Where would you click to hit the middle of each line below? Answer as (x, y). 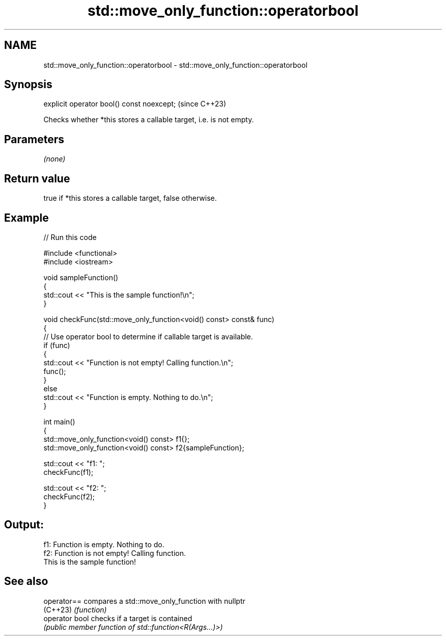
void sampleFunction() (81, 277)
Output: (24, 525)
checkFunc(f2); (69, 496)
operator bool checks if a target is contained (118, 618)
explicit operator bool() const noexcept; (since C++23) (135, 104)
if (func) (57, 345)
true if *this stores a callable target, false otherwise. (130, 198)
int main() (59, 421)
